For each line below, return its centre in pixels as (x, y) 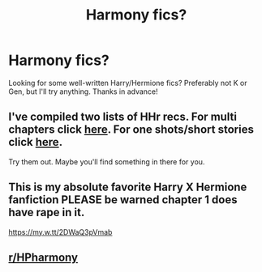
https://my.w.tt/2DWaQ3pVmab (60, 232)
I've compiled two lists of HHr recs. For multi (123, 117)
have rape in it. (47, 212)
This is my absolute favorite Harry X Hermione (128, 187)
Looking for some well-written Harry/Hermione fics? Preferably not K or (128, 83)
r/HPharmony (43, 257)
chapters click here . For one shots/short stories (131, 130)
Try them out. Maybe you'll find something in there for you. (107, 161)
